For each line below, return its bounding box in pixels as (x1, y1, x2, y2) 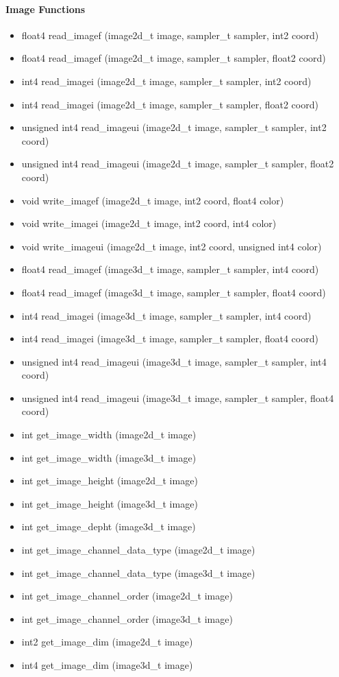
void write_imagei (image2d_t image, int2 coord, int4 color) (21, 216, 277, 230)
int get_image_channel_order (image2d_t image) (21, 589, 233, 603)
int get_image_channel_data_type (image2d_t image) (21, 543, 255, 557)
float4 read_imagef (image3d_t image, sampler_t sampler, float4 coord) (21, 285, 326, 299)
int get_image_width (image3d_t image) (21, 450, 197, 464)
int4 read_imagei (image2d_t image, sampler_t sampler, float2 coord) (21, 97, 318, 111)
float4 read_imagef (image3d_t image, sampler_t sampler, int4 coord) (21, 262, 319, 276)
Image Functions (5, 1, 86, 16)
